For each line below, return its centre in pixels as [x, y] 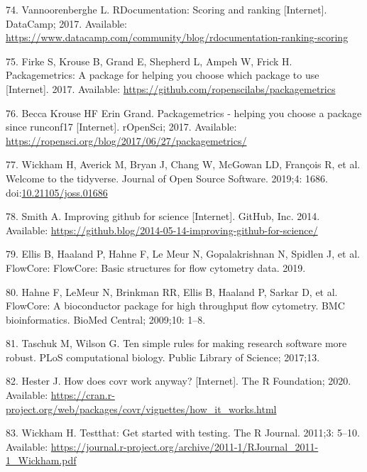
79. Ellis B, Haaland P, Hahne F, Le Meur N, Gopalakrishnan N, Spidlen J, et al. [183, 254]
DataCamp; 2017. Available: [66, 23]
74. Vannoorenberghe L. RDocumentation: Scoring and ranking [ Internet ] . [166, 9]
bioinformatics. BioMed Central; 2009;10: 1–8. [106, 319]
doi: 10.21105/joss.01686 [57, 192]
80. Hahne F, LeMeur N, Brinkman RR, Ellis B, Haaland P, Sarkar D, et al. [172, 291]
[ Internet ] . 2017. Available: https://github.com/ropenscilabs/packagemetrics [171, 88]
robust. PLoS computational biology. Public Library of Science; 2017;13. [163, 357]
